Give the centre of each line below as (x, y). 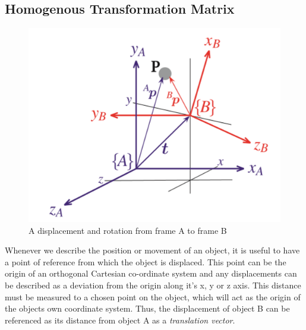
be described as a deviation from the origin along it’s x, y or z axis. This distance (153, 285)
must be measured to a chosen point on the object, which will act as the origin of (153, 296)
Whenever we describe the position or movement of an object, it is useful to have (152, 250)
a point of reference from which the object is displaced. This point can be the (146, 261)
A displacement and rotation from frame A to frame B (128, 230)
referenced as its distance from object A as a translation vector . (120, 320)
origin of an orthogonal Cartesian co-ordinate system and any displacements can (151, 273)
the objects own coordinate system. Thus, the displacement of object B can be (147, 308)
